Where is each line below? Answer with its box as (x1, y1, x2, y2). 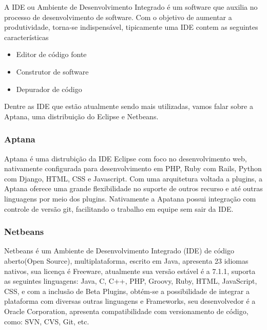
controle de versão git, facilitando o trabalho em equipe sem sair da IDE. (4, 203, 234, 214)
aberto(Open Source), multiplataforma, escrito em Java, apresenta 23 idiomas (4, 255, 249, 266)
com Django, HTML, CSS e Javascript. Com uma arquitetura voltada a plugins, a (4, 173, 262, 184)
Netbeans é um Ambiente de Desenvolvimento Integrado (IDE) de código (4, 245, 234, 256)
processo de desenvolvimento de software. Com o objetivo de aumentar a (4, 11, 232, 22)
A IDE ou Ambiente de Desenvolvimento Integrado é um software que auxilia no (4, 2, 258, 12)
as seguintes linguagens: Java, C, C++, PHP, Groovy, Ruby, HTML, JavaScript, (4, 276, 257, 286)
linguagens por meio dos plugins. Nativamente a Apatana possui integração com (4, 193, 256, 204)
